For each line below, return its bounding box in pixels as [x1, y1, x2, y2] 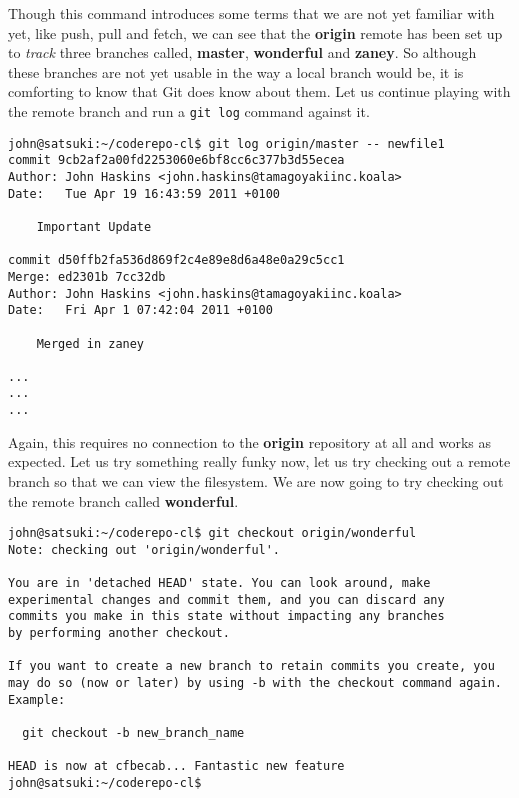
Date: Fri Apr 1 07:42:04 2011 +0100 [8, 303, 273, 318]
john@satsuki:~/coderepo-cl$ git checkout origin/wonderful [8, 526, 417, 541]
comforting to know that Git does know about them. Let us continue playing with [8, 81, 511, 102]
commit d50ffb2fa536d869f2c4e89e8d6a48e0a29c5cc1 [8, 253, 345, 268]
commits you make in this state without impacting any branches [8, 609, 445, 624]
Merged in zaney [36, 336, 145, 351]
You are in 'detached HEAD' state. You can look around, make [8, 576, 431, 591]
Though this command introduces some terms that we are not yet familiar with [8, 3, 495, 23]
